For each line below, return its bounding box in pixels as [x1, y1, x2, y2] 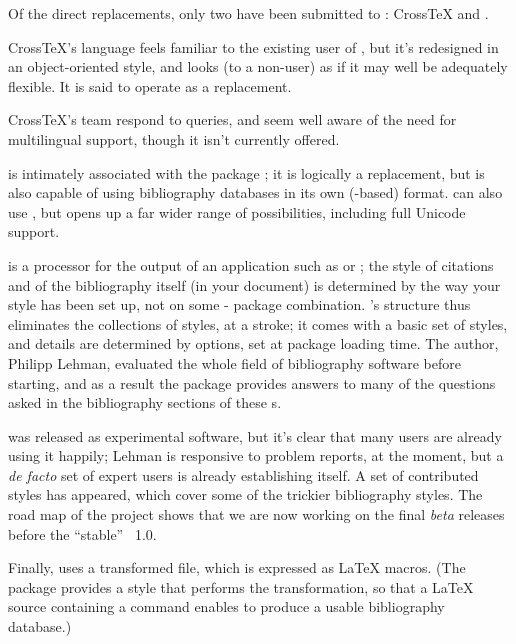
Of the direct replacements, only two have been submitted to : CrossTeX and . [8, 3, 489, 23]
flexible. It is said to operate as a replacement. [8, 75, 292, 96]
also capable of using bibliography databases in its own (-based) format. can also [8, 182, 503, 203]
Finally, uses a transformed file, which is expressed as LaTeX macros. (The [8, 557, 466, 578]
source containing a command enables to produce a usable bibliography [8, 596, 445, 617]
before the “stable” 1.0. [8, 523, 157, 544]
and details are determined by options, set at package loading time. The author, [8, 333, 499, 354]
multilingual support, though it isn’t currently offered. [8, 128, 340, 149]
